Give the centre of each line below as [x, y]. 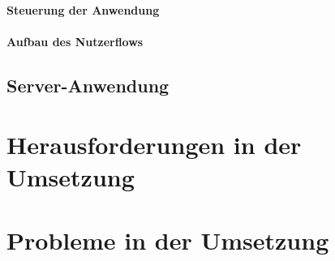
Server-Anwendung [88, 85]
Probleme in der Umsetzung [168, 240]
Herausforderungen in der [154, 145]
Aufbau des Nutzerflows [75, 41]
